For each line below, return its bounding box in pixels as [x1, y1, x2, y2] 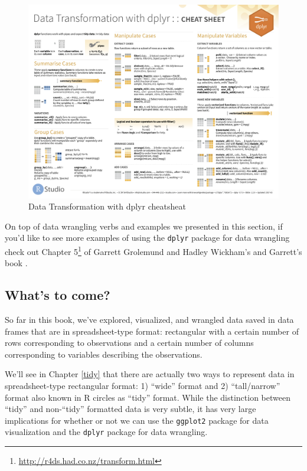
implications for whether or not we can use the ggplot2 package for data [5, 414, 269, 426]
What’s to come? [5, 286, 110, 304]
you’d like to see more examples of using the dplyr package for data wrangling [5, 231, 290, 244]
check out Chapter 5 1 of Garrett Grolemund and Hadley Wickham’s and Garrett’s [5, 243, 302, 257]
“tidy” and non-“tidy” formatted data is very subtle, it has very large [5, 403, 256, 415]
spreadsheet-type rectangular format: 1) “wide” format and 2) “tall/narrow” [5, 379, 280, 391]
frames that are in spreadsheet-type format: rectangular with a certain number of [5, 325, 299, 337]
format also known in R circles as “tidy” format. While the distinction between [5, 391, 290, 403]
